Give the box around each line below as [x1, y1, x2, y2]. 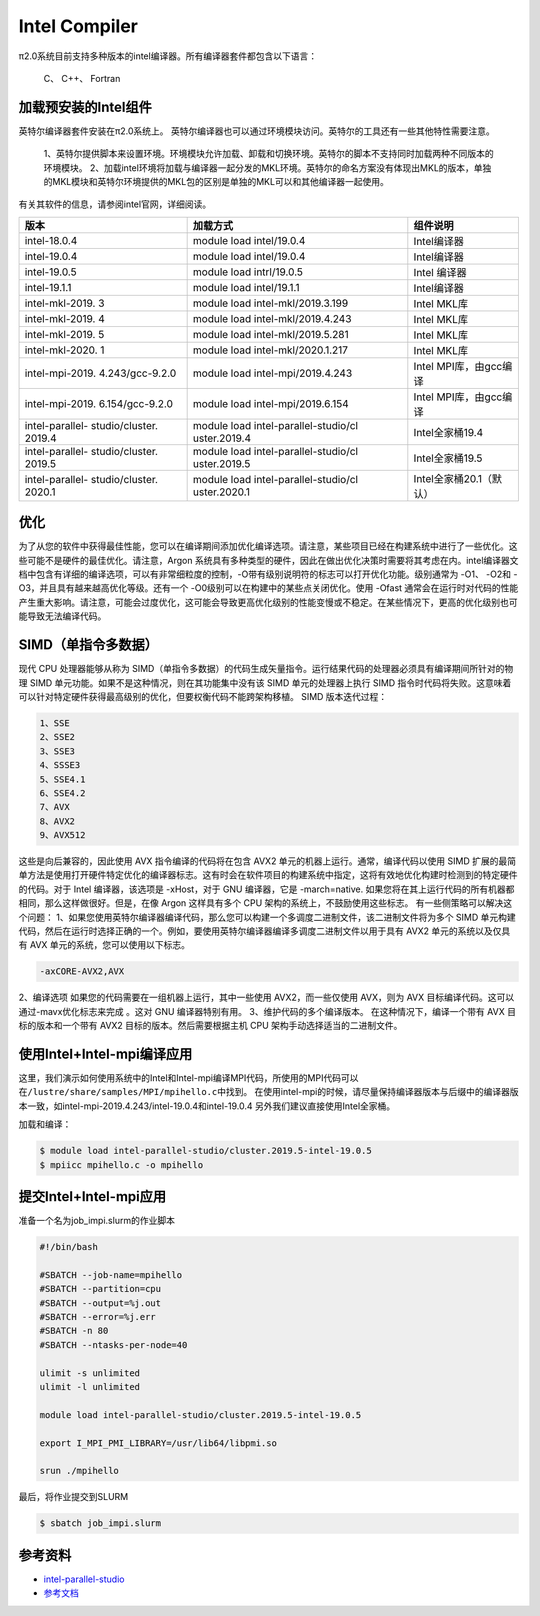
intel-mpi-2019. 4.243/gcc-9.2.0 [24, 366, 177, 380]
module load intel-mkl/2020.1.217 [192, 343, 349, 357]
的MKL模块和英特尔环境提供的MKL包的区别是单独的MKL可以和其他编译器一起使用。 [43, 176, 389, 188]
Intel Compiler [18, 15, 139, 37]
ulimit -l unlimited [39, 1381, 140, 1392]
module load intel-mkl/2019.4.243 [192, 311, 352, 325]
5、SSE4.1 [39, 773, 86, 785]
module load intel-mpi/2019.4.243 [192, 366, 353, 380]
